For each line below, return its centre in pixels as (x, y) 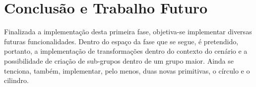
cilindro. (16, 80)
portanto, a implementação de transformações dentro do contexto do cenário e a (126, 51)
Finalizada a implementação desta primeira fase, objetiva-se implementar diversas (128, 32)
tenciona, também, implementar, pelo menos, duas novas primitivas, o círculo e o (127, 70)
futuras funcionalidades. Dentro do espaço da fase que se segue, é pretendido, (121, 41)
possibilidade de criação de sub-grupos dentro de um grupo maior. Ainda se (119, 60)
